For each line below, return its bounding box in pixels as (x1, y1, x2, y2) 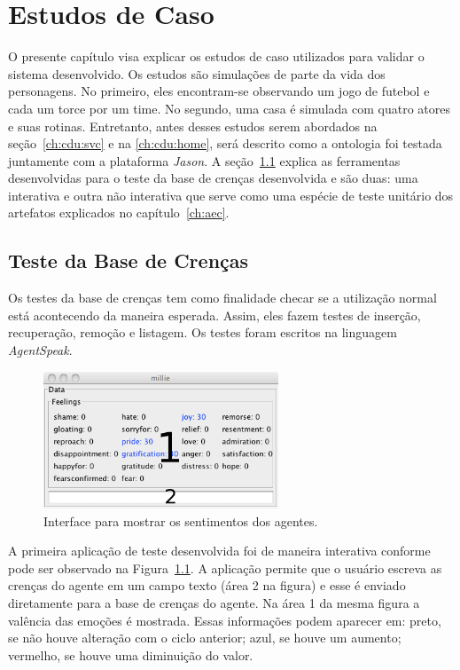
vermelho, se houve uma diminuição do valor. (8, 645, 253, 664)
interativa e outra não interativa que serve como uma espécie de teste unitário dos (8, 185, 454, 204)
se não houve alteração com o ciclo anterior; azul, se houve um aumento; (8, 628, 402, 647)
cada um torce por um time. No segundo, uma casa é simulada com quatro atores (8, 99, 450, 117)
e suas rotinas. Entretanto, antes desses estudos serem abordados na (8, 116, 378, 135)
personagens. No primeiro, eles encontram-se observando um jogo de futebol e (8, 82, 430, 100)
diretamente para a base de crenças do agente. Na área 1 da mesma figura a (8, 594, 420, 612)
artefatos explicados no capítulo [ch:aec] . (8, 203, 230, 222)
